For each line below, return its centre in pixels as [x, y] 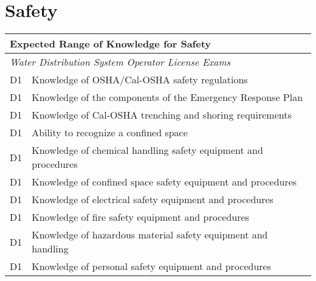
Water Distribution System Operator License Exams [120, 62]
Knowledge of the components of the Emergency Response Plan [167, 97]
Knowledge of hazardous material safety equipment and [150, 235]
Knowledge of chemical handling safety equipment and [147, 150]
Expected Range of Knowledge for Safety [111, 44]
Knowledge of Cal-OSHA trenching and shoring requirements [162, 115]
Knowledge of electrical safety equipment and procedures [153, 199]
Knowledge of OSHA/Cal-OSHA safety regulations [140, 80]
